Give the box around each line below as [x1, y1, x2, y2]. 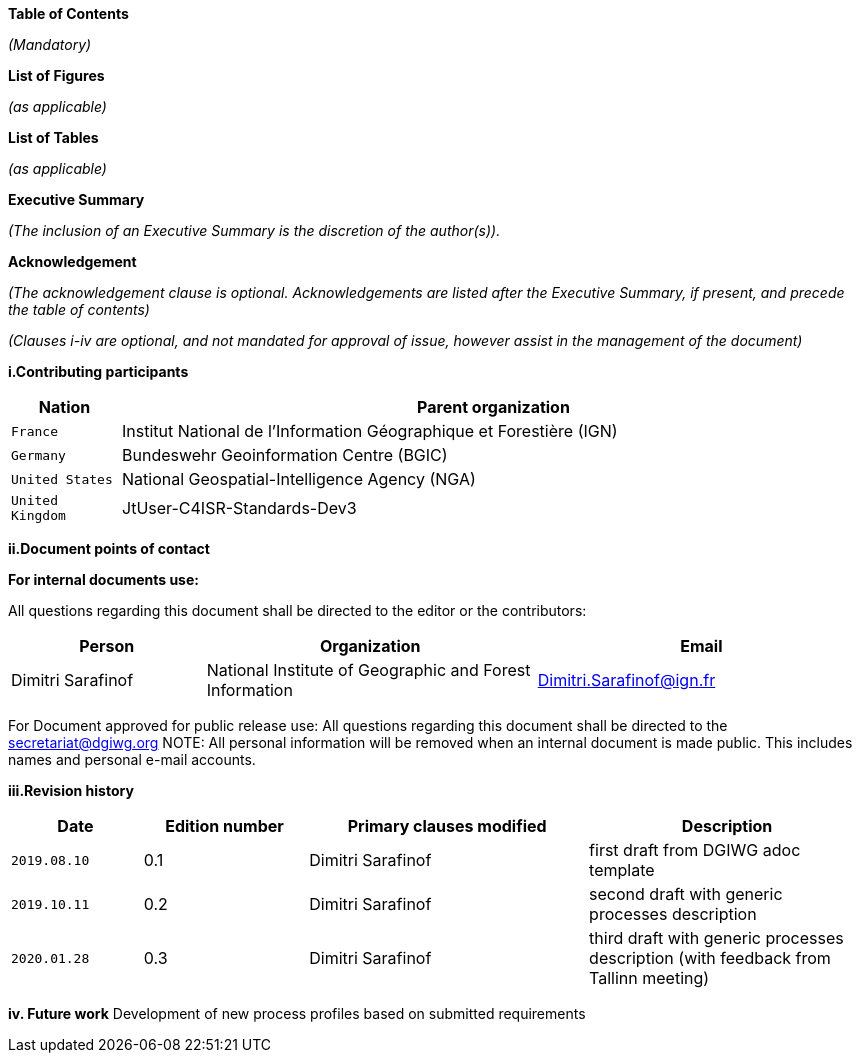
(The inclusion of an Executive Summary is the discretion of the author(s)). [8, 222, 501, 239]
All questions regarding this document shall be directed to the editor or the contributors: [8, 602, 587, 619]
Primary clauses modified [347, 816, 547, 836]
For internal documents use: [8, 571, 199, 588]
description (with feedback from [589, 948, 831, 968]
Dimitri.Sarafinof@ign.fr [537, 670, 716, 690]
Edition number [165, 816, 284, 836]
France [11, 423, 58, 439]
